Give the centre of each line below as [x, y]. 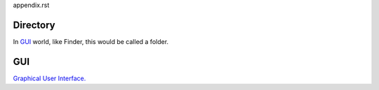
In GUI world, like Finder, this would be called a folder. [91, 41]
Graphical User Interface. [49, 78]
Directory [34, 25]
